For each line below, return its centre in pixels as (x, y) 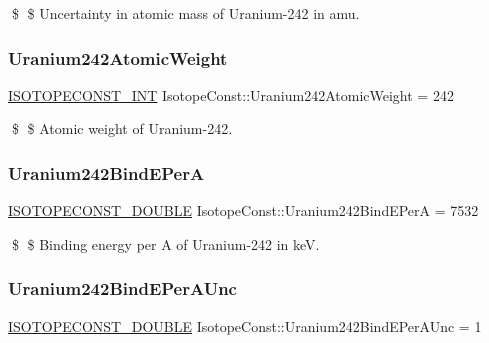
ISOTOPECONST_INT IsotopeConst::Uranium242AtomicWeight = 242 (231, 94)
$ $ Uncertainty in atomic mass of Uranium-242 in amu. (185, 13)
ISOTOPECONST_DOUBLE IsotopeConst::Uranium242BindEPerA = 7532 (243, 210)
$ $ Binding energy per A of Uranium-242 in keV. (165, 243)
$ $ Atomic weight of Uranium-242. (122, 128)
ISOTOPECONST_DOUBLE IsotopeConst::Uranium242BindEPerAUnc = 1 (245, 325)
